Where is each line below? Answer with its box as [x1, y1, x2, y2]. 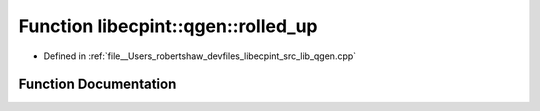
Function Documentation [18, 76, 177, 93]
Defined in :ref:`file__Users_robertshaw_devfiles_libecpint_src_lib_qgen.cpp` [43, 50, 357, 62]
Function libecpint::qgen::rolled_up [18, 15, 318, 37]
